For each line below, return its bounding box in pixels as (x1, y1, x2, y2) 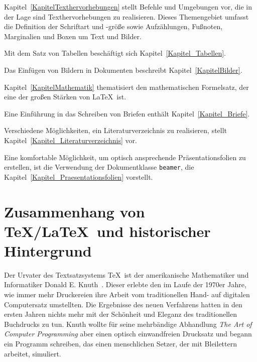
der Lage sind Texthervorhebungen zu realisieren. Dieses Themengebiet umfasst (4, 11, 249, 22)
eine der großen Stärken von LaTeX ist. (4, 91, 126, 102)
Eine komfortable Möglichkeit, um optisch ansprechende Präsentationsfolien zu (4, 152, 246, 162)
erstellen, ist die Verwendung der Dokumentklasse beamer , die (4, 162, 194, 172)
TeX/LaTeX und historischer (4, 220, 211, 241)
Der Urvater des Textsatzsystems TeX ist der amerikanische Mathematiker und (4, 269, 249, 280)
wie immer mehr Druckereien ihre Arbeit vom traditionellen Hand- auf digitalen (4, 289, 250, 300)
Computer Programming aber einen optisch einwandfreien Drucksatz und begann (4, 328, 252, 339)
